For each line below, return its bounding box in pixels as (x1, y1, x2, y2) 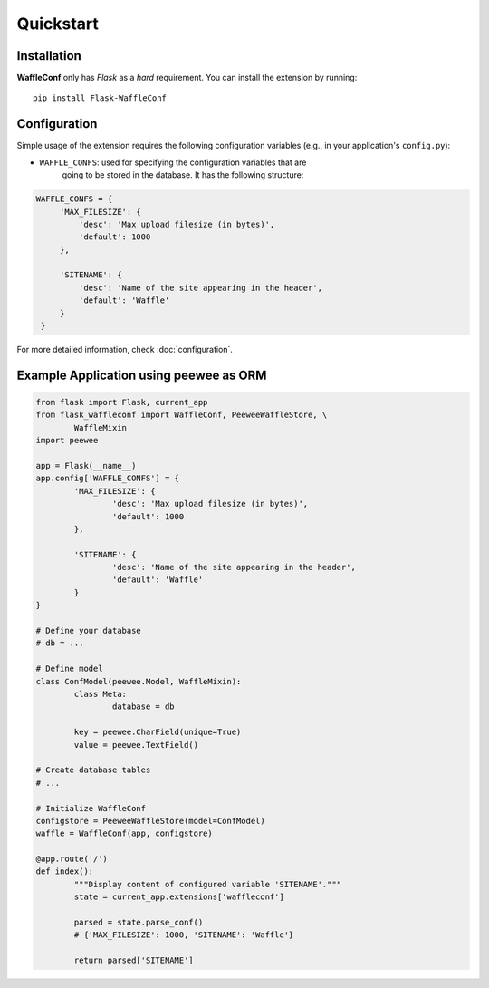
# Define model (35, 664, 103, 674)
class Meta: (73, 689, 127, 699)
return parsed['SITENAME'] (73, 955, 194, 965)
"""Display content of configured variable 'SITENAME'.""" (73, 879, 342, 889)
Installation (16, 48, 81, 63)
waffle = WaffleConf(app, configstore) (35, 828, 213, 838)
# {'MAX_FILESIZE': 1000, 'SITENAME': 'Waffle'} (73, 930, 294, 940)
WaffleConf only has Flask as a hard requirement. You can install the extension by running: (16, 73, 358, 83)
